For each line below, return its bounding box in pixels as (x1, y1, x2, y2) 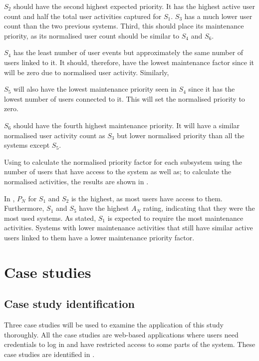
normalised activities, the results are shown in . (4, 176, 149, 186)
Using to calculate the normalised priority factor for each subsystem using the (4, 156, 243, 167)
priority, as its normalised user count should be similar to (4, 30, 180, 41)
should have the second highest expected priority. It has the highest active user (13, 1, 255, 11)
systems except (4, 140, 50, 150)
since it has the (188, 84, 235, 94)
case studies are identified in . (4, 348, 95, 359)
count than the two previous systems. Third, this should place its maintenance (4, 21, 244, 31)
